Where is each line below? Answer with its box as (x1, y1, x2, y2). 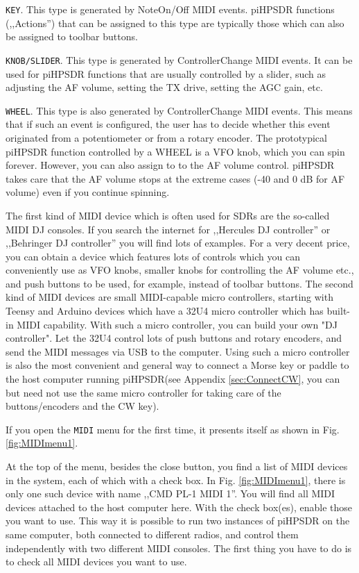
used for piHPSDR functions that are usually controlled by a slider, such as (6, 66, 326, 81)
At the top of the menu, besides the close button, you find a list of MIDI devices (6, 459, 348, 474)
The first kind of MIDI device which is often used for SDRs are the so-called (6, 208, 330, 222)
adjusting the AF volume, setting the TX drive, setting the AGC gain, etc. (6, 80, 323, 94)
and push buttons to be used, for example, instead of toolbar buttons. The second (6, 276, 353, 290)
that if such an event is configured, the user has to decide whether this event (6, 117, 331, 131)
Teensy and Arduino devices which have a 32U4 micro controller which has (6, 304, 324, 318)
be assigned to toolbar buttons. (6, 29, 138, 44)
